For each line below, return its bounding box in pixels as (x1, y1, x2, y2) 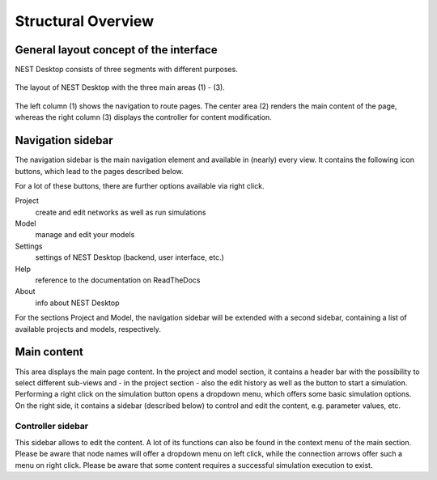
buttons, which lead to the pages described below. (15, 166, 184, 176)
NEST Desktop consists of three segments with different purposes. (15, 65, 238, 74)
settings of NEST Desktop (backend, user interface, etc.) (35, 253, 224, 262)
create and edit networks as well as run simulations (35, 207, 206, 217)
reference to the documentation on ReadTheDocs (35, 275, 201, 285)
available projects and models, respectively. (15, 324, 161, 333)
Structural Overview (15, 12, 154, 30)
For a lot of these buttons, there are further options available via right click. (15, 181, 265, 190)
